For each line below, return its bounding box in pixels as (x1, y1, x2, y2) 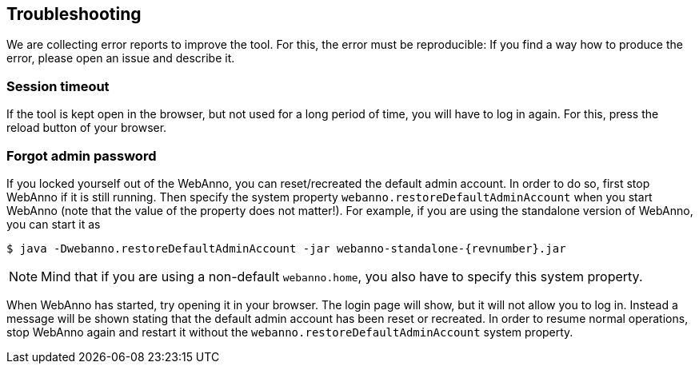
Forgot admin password (6, 147, 157, 164)
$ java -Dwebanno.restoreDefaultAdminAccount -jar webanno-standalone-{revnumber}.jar (6, 241, 566, 255)
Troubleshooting (6, 4, 142, 24)
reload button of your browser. (6, 121, 167, 135)
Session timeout (6, 78, 110, 94)
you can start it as (6, 217, 101, 231)
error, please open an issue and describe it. (6, 51, 235, 66)
